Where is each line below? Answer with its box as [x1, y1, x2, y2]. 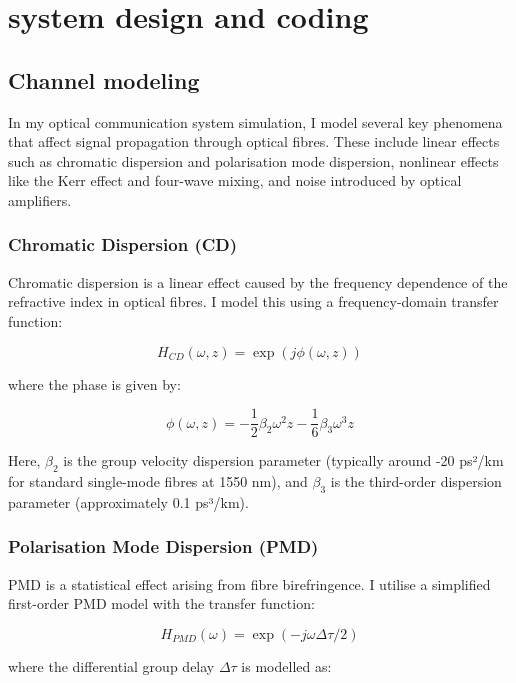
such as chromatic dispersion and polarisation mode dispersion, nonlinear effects [8, 150, 499, 171]
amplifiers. [8, 189, 72, 210]
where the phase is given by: [8, 373, 181, 394]
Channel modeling [8, 64, 200, 95]
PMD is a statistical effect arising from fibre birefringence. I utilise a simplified [8, 573, 491, 594]
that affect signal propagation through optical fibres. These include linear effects [8, 131, 500, 152]
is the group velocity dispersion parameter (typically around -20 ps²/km [63, 450, 504, 471]
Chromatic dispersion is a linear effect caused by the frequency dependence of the [8, 271, 508, 292]
